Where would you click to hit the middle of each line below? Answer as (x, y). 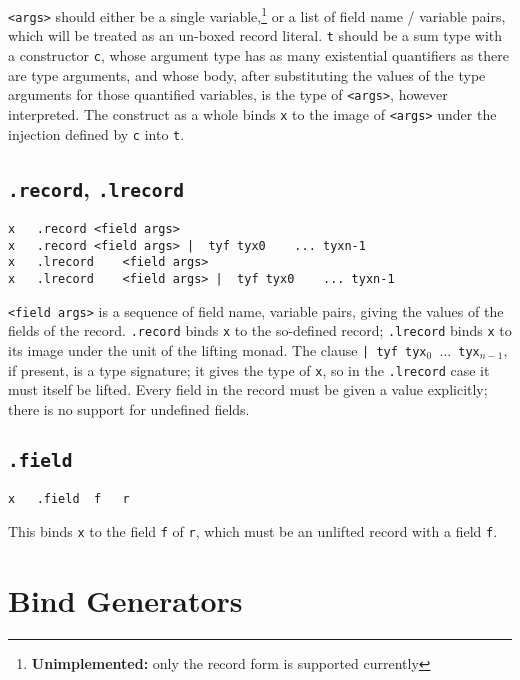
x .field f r (69, 499)
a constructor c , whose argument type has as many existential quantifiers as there (258, 54)
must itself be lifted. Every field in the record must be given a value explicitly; (248, 389)
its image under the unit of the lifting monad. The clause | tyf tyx (217, 349)
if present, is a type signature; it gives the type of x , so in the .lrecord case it (249, 369)
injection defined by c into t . (96, 133)
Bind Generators (125, 599)
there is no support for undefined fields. (129, 408)
